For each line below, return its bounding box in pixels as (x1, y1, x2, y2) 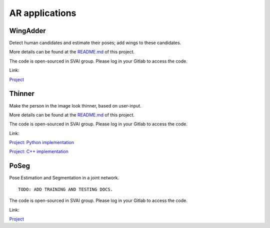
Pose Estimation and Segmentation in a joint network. (9, 175, 119, 181)
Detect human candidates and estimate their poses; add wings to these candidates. (9, 40, 181, 46)
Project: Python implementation (9, 139, 74, 145)
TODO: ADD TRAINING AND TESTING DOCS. (18, 186, 113, 192)
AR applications (9, 7, 76, 18)
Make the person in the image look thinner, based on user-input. (9, 102, 142, 108)
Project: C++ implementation (9, 148, 68, 154)
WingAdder (9, 26, 46, 35)
